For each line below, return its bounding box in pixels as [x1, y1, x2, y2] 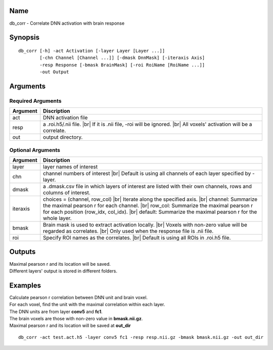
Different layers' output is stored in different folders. [9, 268, 118, 274]
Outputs [9, 248, 36, 256]
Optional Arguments [9, 146, 61, 153]
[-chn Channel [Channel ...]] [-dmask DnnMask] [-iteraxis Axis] [39, 55, 205, 61]
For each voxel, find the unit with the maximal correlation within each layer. [9, 302, 165, 308]
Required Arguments [9, 97, 62, 104]
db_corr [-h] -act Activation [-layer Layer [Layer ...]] [18, 48, 165, 53]
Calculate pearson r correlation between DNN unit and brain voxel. [9, 294, 148, 300]
